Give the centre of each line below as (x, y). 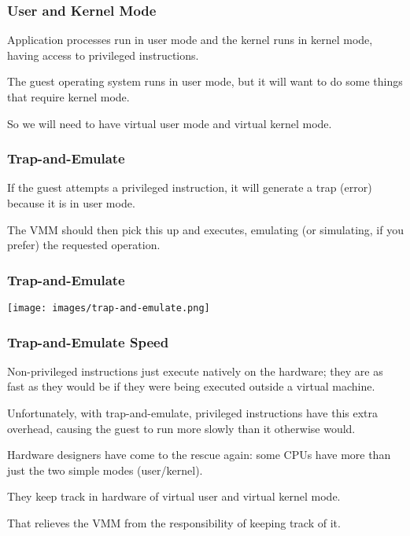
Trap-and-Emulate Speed (88, 341)
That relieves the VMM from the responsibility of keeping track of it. (174, 523)
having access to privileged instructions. (103, 55)
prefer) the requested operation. (84, 245)
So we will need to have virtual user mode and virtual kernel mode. (170, 123)
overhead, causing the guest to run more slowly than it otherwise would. (181, 428)
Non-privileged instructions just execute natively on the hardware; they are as (195, 371)
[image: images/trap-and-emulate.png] (109, 308)
